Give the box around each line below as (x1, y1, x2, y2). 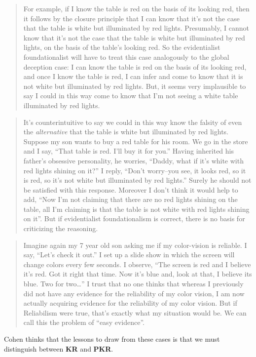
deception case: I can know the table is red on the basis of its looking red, (23, 61, 247, 72)
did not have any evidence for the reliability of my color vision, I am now (23, 288, 245, 298)
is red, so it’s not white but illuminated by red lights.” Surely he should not (23, 175, 252, 185)
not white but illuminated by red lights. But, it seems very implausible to (23, 80, 246, 91)
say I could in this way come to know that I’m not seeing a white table (23, 90, 238, 101)
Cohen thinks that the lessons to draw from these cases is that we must (4, 334, 220, 344)
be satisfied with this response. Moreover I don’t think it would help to (23, 184, 238, 195)
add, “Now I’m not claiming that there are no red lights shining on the (23, 194, 238, 204)
